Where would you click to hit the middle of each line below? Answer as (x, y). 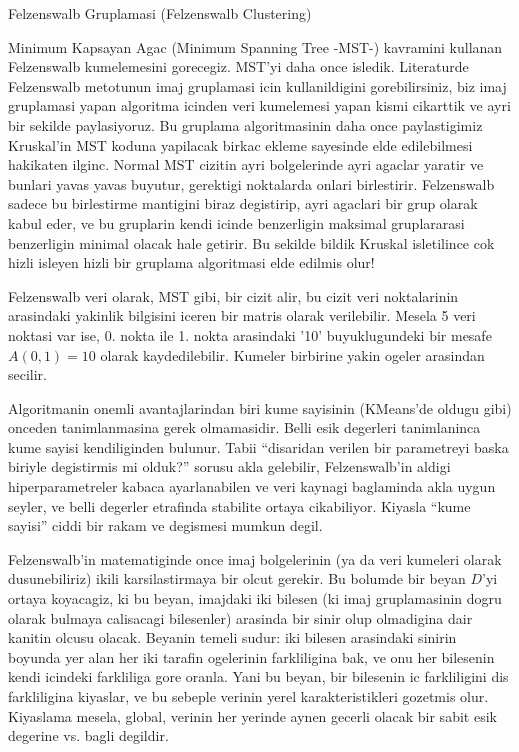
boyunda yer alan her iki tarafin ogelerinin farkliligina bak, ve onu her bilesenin (251, 656)
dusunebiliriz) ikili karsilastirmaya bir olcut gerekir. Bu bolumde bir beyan (237, 578)
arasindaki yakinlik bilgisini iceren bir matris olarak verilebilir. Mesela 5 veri (242, 315)
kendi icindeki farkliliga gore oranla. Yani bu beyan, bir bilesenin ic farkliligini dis (258, 676)
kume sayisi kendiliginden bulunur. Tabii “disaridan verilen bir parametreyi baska (258, 446)
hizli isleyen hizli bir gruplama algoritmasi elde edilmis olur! (191, 262)
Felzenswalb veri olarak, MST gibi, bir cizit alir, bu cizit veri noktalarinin (233, 295)
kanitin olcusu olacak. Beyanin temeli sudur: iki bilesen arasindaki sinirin (232, 637)
